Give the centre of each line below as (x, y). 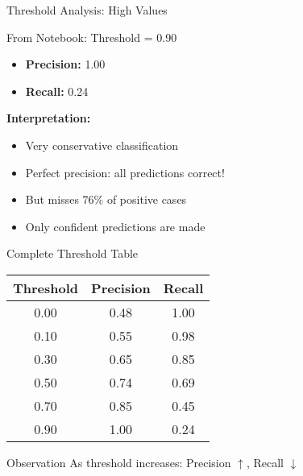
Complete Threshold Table (73, 253)
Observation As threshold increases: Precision (119, 462)
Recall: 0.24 (57, 91)
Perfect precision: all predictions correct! (125, 172)
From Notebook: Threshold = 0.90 (92, 37)
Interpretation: (49, 118)
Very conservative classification (102, 145)
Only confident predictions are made (115, 226)
